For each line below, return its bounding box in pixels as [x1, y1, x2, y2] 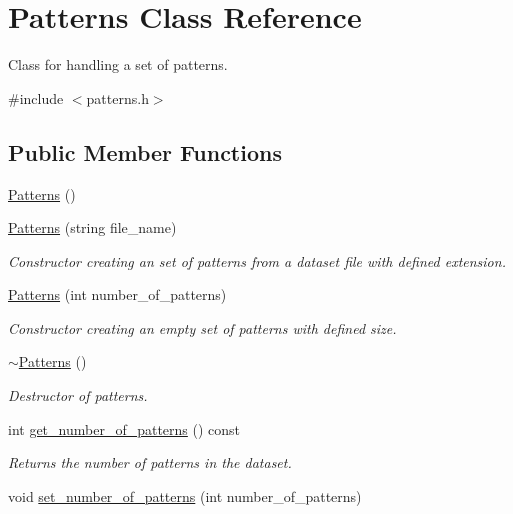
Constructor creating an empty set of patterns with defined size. [8, 317, 397, 338]
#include [8, 87, 64, 108]
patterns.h [86, 87, 149, 108]
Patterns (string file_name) [8, 217, 177, 238]
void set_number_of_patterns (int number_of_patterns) [8, 485, 362, 506]
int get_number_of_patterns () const [8, 418, 241, 439]
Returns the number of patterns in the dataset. [8, 452, 292, 473]
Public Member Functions [8, 136, 282, 167]
